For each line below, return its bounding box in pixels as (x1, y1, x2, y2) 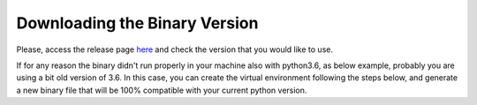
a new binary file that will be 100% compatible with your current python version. (16, 85, 307, 95)
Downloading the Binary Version (16, 13, 259, 33)
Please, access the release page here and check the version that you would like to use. (16, 44, 333, 55)
